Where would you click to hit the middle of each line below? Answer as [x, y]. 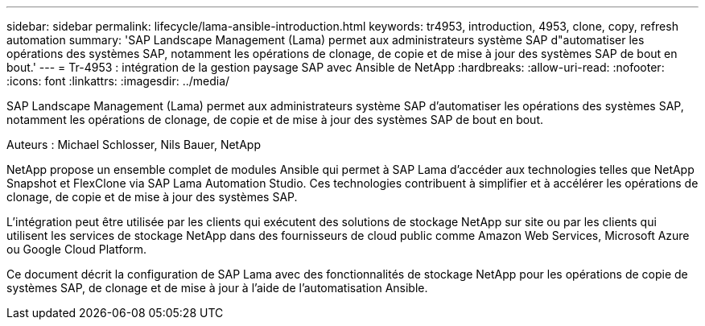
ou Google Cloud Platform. [77, 249]
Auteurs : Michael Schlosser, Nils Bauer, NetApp [134, 144]
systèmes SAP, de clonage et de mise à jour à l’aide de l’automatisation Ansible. [217, 288]
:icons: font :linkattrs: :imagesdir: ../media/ [118, 81]
